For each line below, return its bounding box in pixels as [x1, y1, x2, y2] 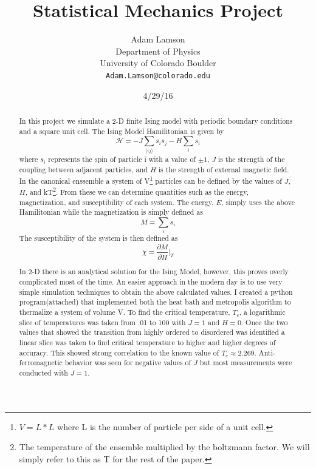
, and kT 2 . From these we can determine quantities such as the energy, [25, 185, 249, 197]
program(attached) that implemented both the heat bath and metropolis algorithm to [19, 297, 291, 307]
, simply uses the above [221, 197, 295, 207]
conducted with [19, 367, 68, 377]
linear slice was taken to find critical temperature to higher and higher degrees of [19, 337, 276, 347]
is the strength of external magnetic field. [158, 164, 289, 174]
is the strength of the [218, 154, 285, 164]
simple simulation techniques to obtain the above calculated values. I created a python [19, 286, 293, 297]
